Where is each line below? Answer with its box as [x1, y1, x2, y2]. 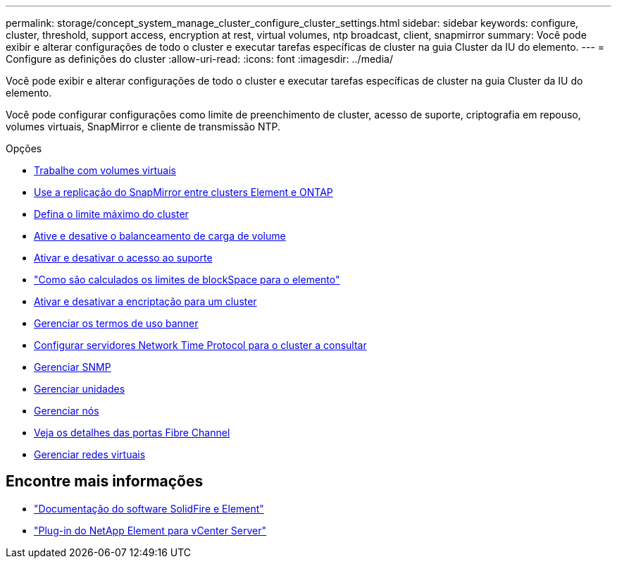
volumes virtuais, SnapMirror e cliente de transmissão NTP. [6, 121, 281, 133]
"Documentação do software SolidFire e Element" [34, 502, 264, 515]
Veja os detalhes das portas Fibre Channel [34, 427, 230, 439]
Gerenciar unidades [34, 383, 125, 395]
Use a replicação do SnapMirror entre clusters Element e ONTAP [34, 186, 333, 198]
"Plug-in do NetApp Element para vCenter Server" [34, 524, 267, 537]
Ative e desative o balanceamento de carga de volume [34, 230, 286, 242]
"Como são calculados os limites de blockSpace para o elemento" [34, 274, 340, 286]
